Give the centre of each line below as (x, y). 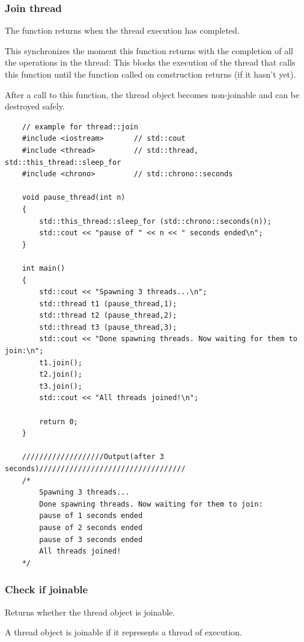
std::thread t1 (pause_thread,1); (108, 304)
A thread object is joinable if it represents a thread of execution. (123, 632)
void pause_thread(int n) (74, 198)
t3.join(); (61, 386)
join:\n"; (24, 351)
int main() (44, 268)
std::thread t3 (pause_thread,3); (108, 327)
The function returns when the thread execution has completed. (122, 30)
